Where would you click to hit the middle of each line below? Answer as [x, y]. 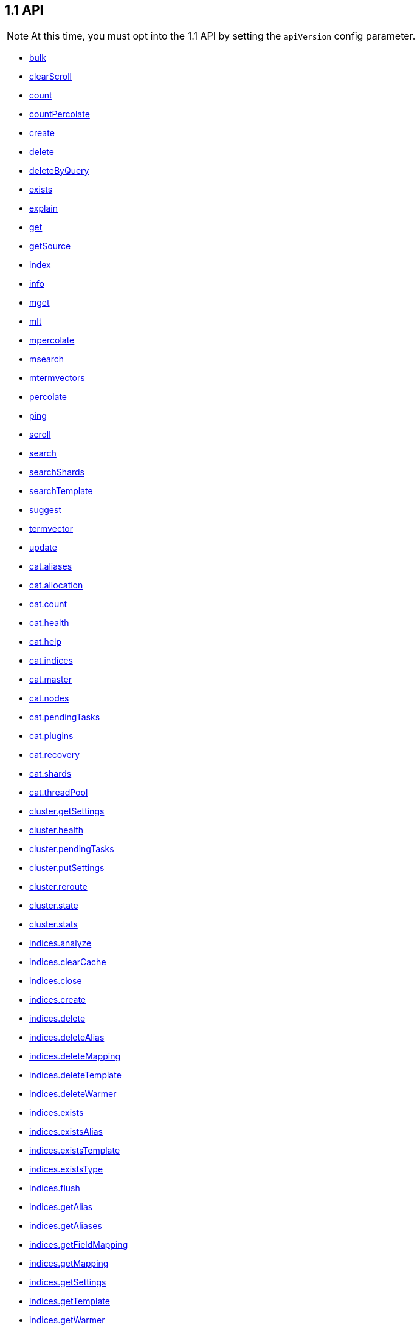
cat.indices [51, 661]
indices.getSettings [68, 1282]
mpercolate [52, 340]
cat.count [48, 604]
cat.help [46, 642]
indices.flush [55, 1188]
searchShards [57, 472]
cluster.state [54, 906]
